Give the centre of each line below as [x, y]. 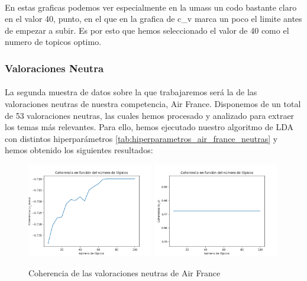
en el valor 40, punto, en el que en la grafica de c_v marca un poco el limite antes [153, 19]
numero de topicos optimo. [53, 42]
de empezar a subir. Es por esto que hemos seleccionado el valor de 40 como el [147, 30]
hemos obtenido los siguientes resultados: [79, 150]
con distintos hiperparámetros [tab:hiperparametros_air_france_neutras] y [141, 138]
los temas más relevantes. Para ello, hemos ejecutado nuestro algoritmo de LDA [149, 127]
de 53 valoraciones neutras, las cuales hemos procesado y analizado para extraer [150, 115]
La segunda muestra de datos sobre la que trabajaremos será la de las [131, 92]
